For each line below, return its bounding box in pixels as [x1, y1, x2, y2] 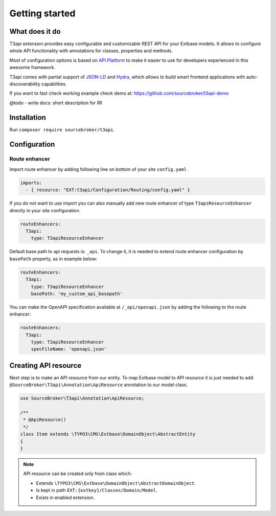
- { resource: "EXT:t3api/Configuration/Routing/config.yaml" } [26, 187, 190, 193]
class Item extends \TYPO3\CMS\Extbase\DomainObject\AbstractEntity [20, 431, 196, 437]
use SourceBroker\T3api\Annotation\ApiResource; [20, 395, 145, 401]
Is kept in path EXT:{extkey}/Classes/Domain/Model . [36, 487, 157, 493]
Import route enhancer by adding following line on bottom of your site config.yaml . [9, 166, 189, 172]
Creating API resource [9, 361, 82, 370]
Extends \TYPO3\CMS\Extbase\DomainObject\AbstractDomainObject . [36, 480, 196, 486]
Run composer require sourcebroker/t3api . [9, 126, 115, 132]
